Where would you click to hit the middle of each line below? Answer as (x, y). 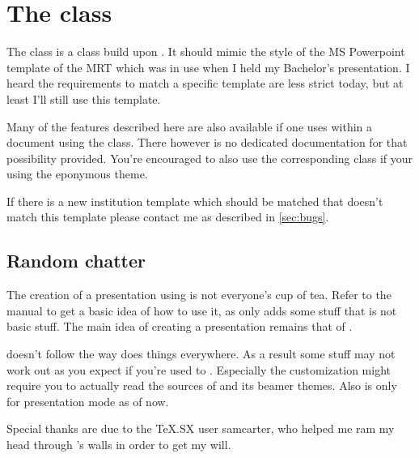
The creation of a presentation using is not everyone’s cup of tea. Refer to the (199, 295)
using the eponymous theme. (77, 174)
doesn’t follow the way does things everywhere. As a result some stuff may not (201, 354)
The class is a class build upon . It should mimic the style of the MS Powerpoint (206, 51)
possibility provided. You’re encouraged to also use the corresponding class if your (210, 158)
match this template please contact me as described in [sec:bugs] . (168, 217)
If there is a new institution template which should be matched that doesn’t (195, 201)
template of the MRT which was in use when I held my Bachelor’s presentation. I (208, 67)
